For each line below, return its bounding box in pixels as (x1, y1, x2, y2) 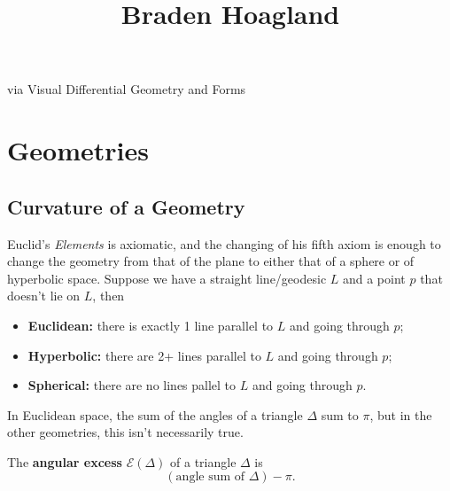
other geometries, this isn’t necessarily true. (7, 423, 244, 441)
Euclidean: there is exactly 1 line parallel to (27, 316, 274, 334)
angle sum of (175, 471, 245, 484)
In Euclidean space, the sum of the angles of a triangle (7, 405, 303, 424)
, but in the (369, 405, 432, 424)
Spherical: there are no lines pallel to (27, 376, 237, 394)
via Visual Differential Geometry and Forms (7, 80, 246, 98)
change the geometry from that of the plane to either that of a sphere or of (7, 252, 415, 270)
